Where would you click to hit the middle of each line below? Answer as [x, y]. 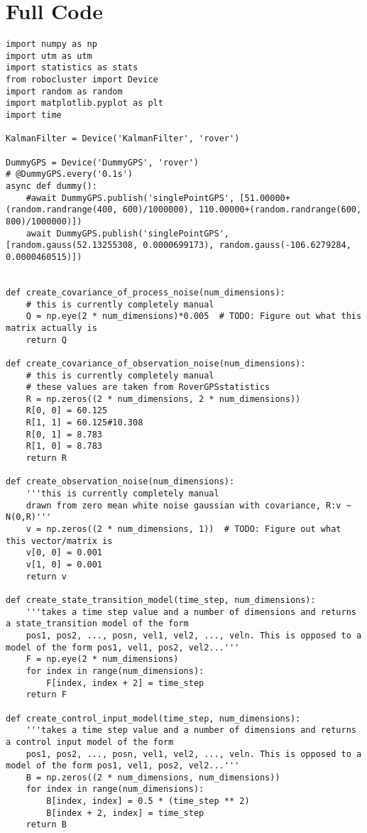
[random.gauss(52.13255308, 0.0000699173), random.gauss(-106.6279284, [179, 245]
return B [46, 825]
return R [46, 458]
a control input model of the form [90, 742]
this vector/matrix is [59, 541]
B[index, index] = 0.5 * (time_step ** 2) [148, 801]
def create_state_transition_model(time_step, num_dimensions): [161, 600]
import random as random [64, 91]
